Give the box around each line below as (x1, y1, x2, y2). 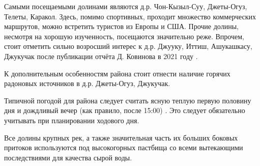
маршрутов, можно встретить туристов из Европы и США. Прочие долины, (4, 21, 239, 32)
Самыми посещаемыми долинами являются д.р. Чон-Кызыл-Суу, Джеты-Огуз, (4, 1, 247, 11)
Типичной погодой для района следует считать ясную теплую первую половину (4, 95, 251, 105)
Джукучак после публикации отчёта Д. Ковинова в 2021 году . (4, 50, 198, 61)
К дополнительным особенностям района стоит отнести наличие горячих (4, 68, 230, 78)
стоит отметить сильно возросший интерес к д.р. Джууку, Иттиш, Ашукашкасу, (4, 41, 253, 51)
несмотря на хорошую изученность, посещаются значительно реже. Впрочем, (4, 31, 244, 41)
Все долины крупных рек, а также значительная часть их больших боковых (4, 132, 238, 143)
